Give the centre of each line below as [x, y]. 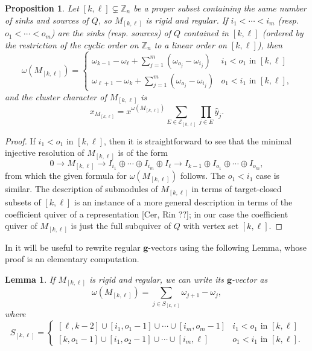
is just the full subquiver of [121, 226]
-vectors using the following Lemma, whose [227, 247]
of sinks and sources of [47, 20]
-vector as [250, 279]
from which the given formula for [66, 175]
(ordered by [283, 33]
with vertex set [211, 226]
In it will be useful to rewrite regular [73, 247]
